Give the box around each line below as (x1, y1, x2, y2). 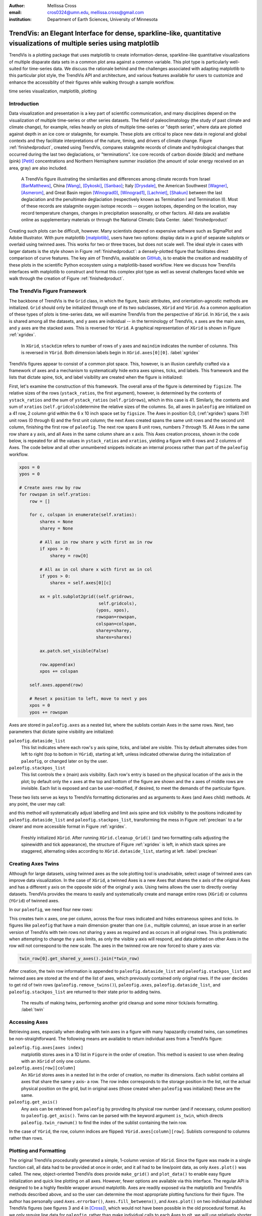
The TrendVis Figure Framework (9, 287, 87, 294)
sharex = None (39, 519, 73, 524)
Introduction (9, 100, 39, 107)
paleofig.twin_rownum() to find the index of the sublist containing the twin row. (21, 1119, 187, 1126)
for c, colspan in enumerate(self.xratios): (29, 512, 137, 518)
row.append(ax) (39, 662, 76, 667)
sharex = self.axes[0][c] (49, 580, 112, 586)
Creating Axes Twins (9, 860, 59, 867)
